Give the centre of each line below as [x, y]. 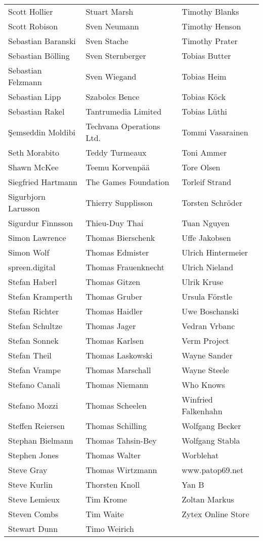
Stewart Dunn [33, 529]
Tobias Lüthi [205, 111]
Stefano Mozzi [33, 405]
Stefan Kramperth [40, 296]
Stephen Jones [33, 455]
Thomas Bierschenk [120, 238]
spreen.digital [32, 267]
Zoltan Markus [208, 499]
